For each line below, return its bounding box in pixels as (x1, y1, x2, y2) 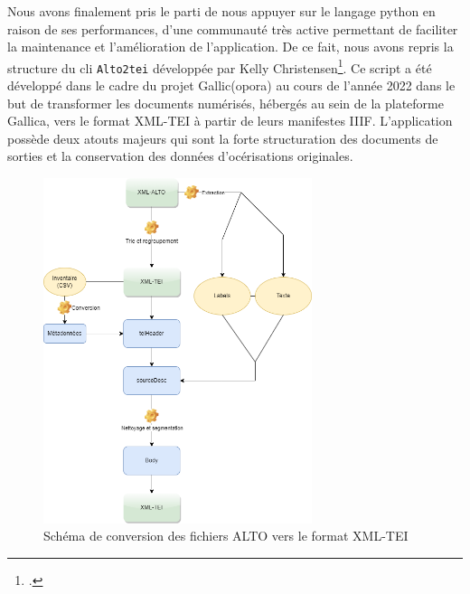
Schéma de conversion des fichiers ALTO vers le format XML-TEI (43, 526, 409, 545)
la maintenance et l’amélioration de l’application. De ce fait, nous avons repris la (7, 37, 454, 56)
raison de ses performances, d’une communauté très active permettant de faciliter (7, 19, 458, 38)
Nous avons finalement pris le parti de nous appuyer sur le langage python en (7, 2, 436, 20)
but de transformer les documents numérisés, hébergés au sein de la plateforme (7, 93, 444, 112)
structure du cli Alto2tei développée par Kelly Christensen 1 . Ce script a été (7, 55, 432, 77)
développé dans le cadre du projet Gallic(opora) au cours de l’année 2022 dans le (7, 76, 456, 95)
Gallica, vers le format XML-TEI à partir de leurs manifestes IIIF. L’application (7, 111, 453, 130)
